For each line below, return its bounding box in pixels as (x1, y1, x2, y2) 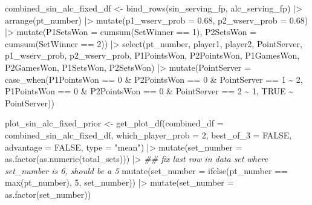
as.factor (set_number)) (5, 187, 91, 200)
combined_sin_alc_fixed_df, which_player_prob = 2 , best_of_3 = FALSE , (5, 128, 292, 141)
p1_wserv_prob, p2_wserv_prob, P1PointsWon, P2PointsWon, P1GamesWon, (5, 49, 300, 62)
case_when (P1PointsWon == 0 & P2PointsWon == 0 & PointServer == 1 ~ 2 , (5, 73, 303, 85)
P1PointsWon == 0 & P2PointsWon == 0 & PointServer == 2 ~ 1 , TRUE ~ (5, 85, 294, 97)
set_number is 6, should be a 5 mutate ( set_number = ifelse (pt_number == (5, 164, 288, 177)
